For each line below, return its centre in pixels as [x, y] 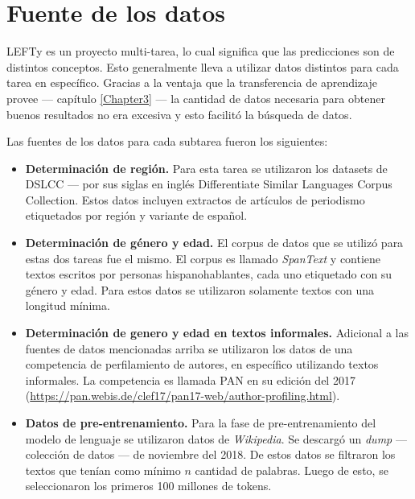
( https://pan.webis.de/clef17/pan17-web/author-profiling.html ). [183, 396]
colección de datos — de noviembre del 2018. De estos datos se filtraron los [210, 454]
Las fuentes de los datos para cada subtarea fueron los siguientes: [167, 141]
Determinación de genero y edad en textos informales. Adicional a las [217, 333]
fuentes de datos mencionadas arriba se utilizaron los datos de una [189, 348]
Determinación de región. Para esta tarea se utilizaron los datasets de [206, 168]
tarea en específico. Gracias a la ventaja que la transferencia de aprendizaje [192, 82]
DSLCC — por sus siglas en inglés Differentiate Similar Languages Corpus [209, 184]
